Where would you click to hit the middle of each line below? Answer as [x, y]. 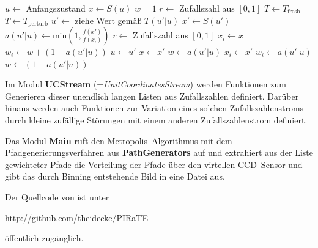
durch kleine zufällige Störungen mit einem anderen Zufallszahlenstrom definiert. [156, 120]
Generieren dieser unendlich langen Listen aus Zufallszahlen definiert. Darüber [152, 96]
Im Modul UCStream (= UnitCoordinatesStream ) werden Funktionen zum [146, 84]
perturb [38, 24]
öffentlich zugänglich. [44, 238]
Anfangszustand [56, 8]
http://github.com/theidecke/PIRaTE [76, 217]
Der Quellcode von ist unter [57, 196]
